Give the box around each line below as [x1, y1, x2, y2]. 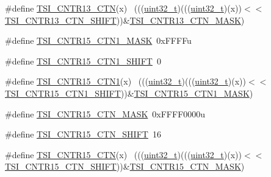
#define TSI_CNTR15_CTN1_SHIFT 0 [5, 54, 161, 67]
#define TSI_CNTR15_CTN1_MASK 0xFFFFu [5, 34, 192, 47]
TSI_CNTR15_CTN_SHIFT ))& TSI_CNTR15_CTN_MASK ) [5, 160, 245, 173]
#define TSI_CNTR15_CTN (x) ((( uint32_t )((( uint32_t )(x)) [5, 148, 242, 161]
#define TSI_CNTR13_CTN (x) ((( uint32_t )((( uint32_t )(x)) [5, 2, 242, 14]
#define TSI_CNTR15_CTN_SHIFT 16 [5, 128, 161, 141]
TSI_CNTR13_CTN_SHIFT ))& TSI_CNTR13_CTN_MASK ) [5, 13, 245, 26]
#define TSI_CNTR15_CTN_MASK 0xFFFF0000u [5, 107, 206, 120]
